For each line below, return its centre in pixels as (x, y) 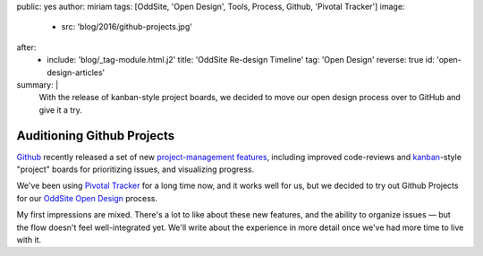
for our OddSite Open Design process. (87, 198)
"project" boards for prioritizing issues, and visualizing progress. (136, 169)
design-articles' (76, 73)
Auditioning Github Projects (95, 136)
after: (26, 47)
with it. (29, 239)
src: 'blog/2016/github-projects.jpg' (127, 27)
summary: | (38, 84)
